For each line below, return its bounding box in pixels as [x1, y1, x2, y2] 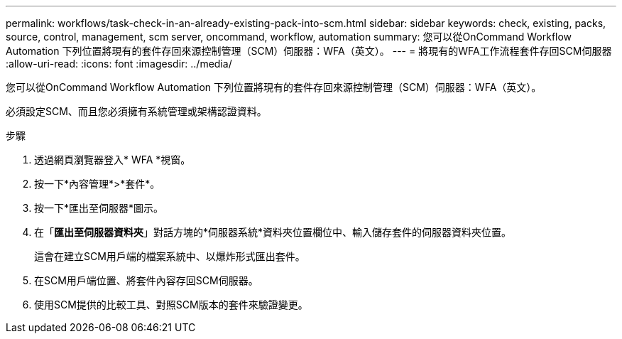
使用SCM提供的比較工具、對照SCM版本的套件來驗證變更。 [34, 298, 308, 311]
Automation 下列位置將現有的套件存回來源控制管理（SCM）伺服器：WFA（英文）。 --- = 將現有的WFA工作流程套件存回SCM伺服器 [6, 45, 612, 57]
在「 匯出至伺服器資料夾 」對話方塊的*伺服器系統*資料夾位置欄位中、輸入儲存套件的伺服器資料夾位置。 [34, 226, 512, 238]
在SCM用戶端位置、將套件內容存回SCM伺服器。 [34, 274, 258, 286]
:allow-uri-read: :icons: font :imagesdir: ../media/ [6, 58, 232, 70]
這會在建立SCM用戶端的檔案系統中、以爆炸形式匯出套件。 [34, 250, 305, 262]
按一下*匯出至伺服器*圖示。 [34, 202, 164, 214]
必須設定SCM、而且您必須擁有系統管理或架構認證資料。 [6, 105, 267, 117]
